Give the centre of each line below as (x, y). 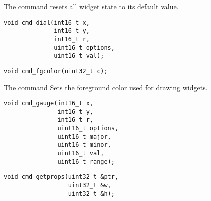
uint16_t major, (84, 136)
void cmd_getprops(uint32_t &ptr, (61, 177)
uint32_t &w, (90, 185)
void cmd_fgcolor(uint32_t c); (56, 71)
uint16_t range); (86, 161)
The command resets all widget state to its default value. (91, 6)
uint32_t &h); (91, 193)
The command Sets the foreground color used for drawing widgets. (106, 87)
